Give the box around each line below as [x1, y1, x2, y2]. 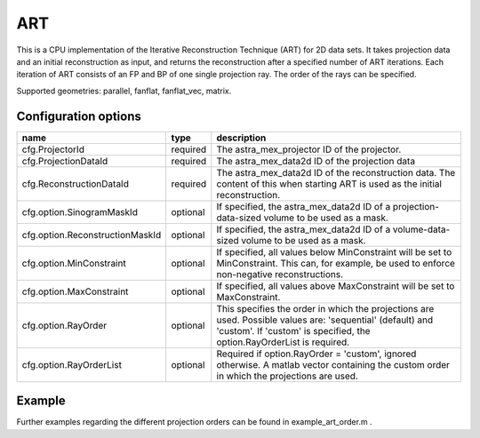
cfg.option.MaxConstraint [21, 285, 129, 298]
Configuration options [16, 108, 142, 123]
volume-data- [392, 223, 451, 235]
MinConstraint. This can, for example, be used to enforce [216, 257, 455, 269]
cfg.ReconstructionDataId [21, 178, 129, 190]
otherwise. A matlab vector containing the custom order [216, 358, 451, 370]
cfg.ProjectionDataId [21, 155, 108, 167]
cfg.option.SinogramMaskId [21, 205, 138, 218]
